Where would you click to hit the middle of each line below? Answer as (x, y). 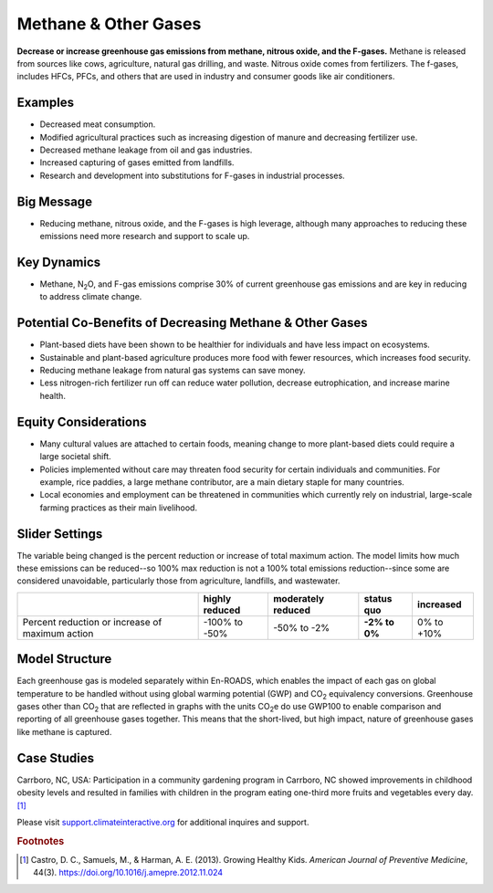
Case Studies (56, 758)
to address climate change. (91, 297)
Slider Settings (60, 534)
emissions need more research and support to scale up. (145, 236)
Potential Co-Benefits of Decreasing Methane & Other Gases (193, 323)
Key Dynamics (59, 262)
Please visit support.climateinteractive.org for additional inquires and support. (163, 822)
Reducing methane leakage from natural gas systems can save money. (173, 371)
